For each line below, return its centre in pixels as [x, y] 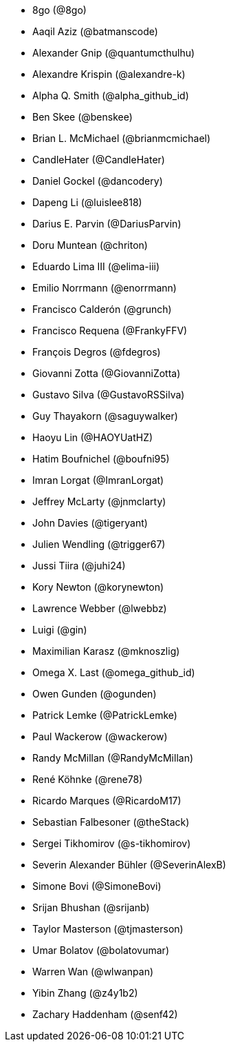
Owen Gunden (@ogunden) [95, 694]
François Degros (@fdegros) [97, 352]
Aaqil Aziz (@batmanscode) [95, 31]
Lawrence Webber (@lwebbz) [100, 608]
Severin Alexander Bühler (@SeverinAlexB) [129, 865]
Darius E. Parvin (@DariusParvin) [107, 224]
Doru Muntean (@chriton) [90, 245]
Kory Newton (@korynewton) [98, 587]
